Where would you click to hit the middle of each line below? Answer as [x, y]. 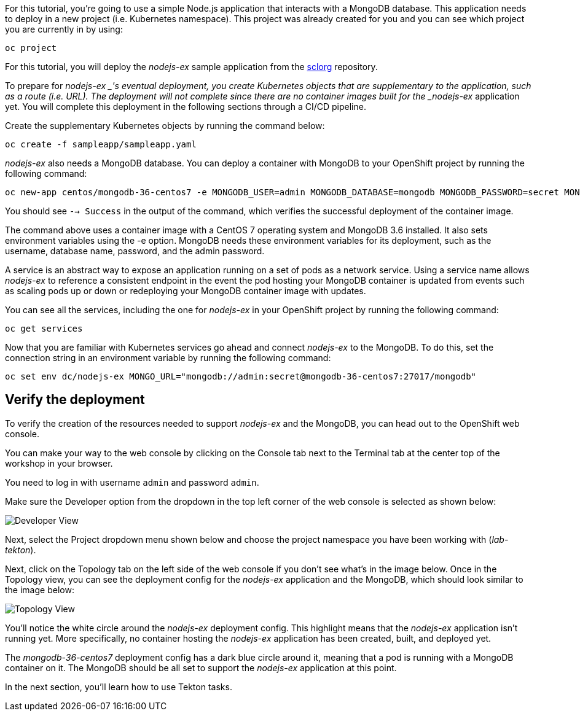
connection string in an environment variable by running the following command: [168, 358]
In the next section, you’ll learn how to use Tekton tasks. [119, 687]
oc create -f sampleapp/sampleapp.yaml [101, 144]
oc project [31, 48]
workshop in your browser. [59, 463]
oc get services [44, 329]
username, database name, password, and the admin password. [135, 251]
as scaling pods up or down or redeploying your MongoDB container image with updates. [186, 291]
